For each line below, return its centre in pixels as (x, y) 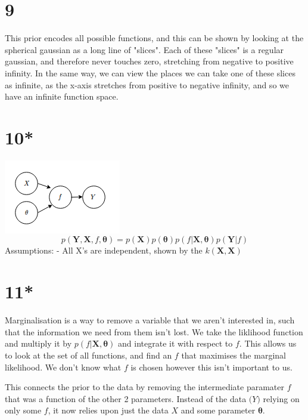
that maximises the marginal (234, 355)
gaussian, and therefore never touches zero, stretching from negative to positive (149, 61)
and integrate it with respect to (175, 343)
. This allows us (268, 343)
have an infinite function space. (62, 96)
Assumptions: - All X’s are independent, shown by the (104, 250)
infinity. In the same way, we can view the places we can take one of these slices (150, 72)
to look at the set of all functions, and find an (88, 355)
